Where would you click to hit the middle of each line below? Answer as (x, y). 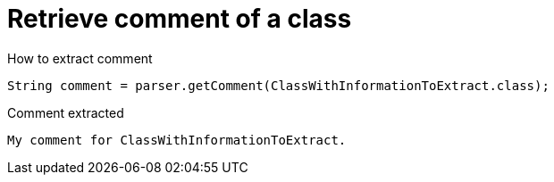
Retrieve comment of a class (180, 19)
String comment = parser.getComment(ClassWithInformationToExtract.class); (278, 85)
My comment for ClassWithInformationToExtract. (177, 140)
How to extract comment (80, 58)
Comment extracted (66, 112)
